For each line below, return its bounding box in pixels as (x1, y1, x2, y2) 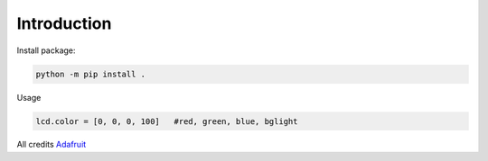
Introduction (16, 13, 112, 33)
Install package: (16, 45, 76, 56)
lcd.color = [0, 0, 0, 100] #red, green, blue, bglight (35, 116, 298, 126)
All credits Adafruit (16, 139, 87, 150)
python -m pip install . (35, 68, 146, 79)
